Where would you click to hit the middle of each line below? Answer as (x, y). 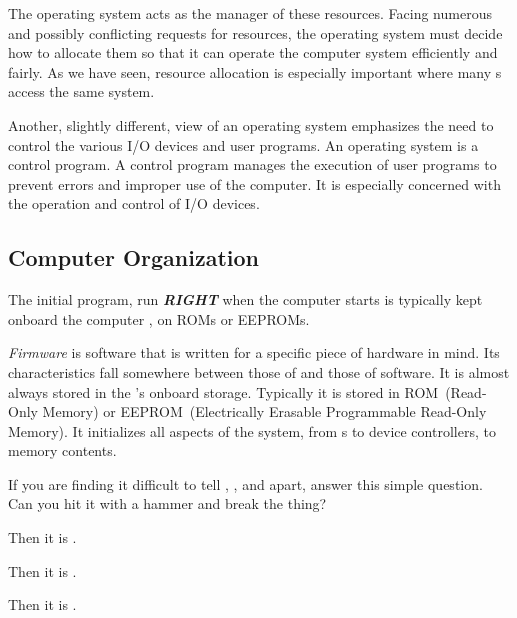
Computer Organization (134, 257)
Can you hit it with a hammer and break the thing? (167, 503)
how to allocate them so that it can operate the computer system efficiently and (253, 52)
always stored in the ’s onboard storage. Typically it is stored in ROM (223, 391)
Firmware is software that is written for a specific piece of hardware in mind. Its (254, 352)
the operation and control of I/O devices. (134, 203)
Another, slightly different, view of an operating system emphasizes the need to (251, 124)
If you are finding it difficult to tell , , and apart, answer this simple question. (245, 483)
